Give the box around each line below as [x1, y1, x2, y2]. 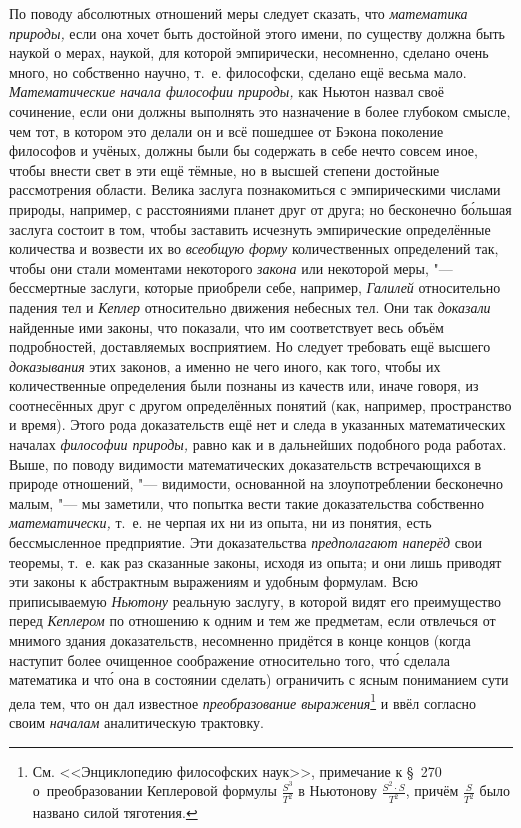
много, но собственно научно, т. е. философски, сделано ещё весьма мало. [9, 61, 467, 82]
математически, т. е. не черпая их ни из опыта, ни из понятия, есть [9, 512, 432, 533]
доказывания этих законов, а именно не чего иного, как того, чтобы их [9, 355, 441, 376]
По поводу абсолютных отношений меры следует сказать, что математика [9, 3, 468, 23]
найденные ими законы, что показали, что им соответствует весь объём [9, 316, 444, 337]
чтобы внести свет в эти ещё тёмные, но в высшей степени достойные [9, 159, 440, 180]
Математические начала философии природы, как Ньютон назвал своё [9, 81, 445, 102]
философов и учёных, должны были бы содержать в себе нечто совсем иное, [9, 140, 478, 161]
